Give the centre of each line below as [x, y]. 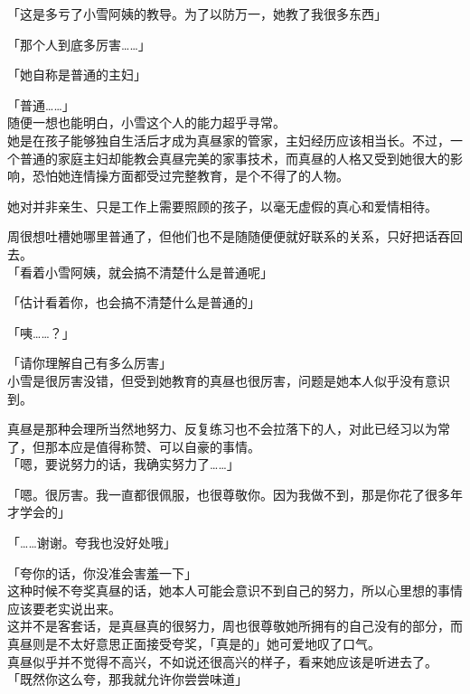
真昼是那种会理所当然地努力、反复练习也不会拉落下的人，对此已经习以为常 [229, 429]
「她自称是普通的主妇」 [77, 75]
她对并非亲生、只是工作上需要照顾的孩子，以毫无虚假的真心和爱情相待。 [222, 206]
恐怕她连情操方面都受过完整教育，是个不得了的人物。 [190, 176]
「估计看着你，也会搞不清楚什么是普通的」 [134, 302]
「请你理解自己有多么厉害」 [89, 363]
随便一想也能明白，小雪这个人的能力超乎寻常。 [146, 122]
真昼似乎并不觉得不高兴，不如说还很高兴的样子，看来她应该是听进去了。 [222, 661]
